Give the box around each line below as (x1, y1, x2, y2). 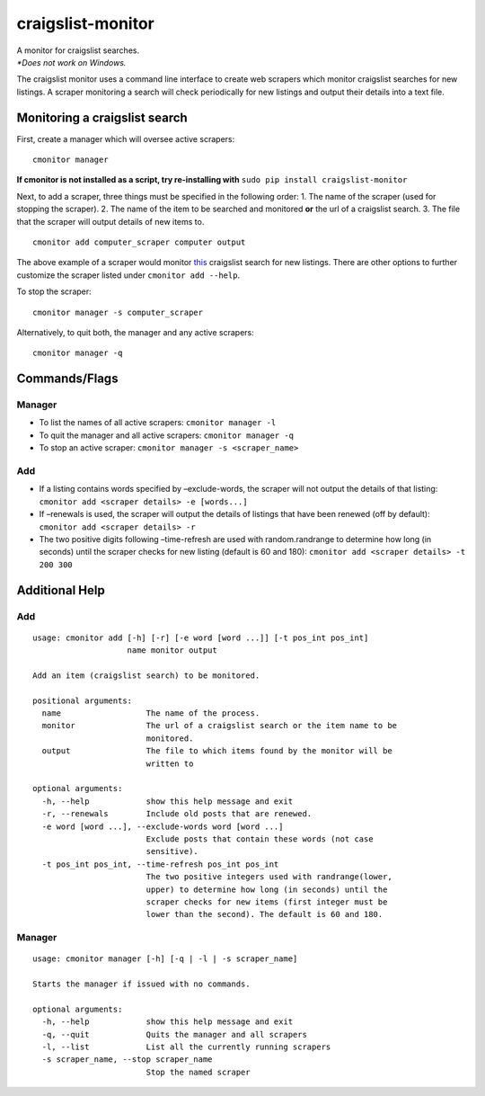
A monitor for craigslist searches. (16, 45, 139, 56)
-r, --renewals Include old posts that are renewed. (41, 809, 313, 819)
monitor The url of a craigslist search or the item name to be (41, 720, 398, 731)
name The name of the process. (41, 708, 260, 718)
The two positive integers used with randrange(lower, (145, 872, 392, 882)
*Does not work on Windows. (16, 57, 127, 67)
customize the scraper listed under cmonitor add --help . (16, 270, 241, 281)
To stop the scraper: (16, 286, 92, 297)
